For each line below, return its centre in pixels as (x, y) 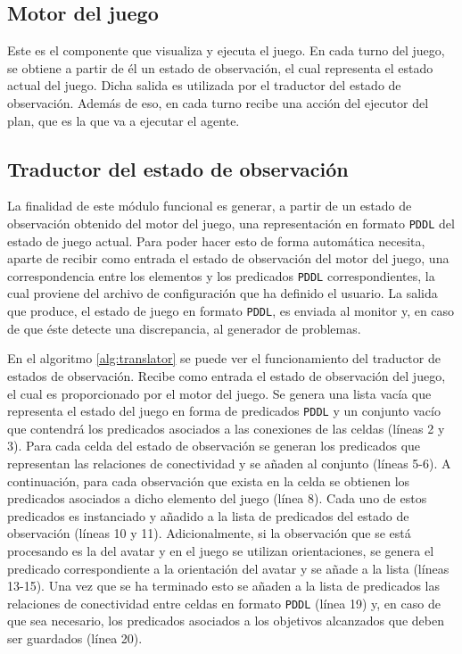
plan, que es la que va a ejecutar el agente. (124, 120)
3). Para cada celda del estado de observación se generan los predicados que (214, 446)
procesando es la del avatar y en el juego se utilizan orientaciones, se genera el (221, 550)
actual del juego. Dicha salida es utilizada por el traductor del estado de (204, 85)
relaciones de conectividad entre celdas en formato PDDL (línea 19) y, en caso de (224, 603)
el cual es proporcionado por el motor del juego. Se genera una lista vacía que (219, 393)
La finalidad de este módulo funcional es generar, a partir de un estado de (210, 206)
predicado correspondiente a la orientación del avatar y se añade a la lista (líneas (228, 568)
